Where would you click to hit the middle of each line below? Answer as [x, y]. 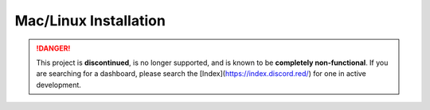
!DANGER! [53, 48]
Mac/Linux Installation [90, 21]
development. [59, 85]
